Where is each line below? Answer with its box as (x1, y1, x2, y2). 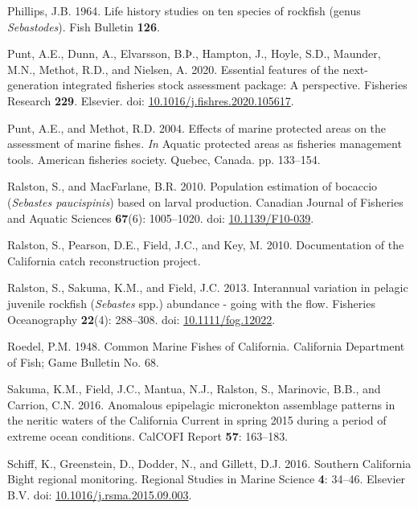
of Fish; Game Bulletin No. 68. (7, 353, 159, 370)
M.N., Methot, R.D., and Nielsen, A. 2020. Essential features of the (7, 60, 339, 77)
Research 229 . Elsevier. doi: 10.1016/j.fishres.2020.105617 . (7, 92, 294, 109)
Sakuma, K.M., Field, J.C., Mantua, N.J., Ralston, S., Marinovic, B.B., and (7, 380, 381, 397)
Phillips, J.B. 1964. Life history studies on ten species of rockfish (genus (7, 2, 361, 18)
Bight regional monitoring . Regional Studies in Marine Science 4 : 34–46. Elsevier (7, 470, 406, 487)
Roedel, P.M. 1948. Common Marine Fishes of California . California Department (7, 338, 405, 355)
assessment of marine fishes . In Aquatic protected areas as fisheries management (7, 135, 402, 152)
